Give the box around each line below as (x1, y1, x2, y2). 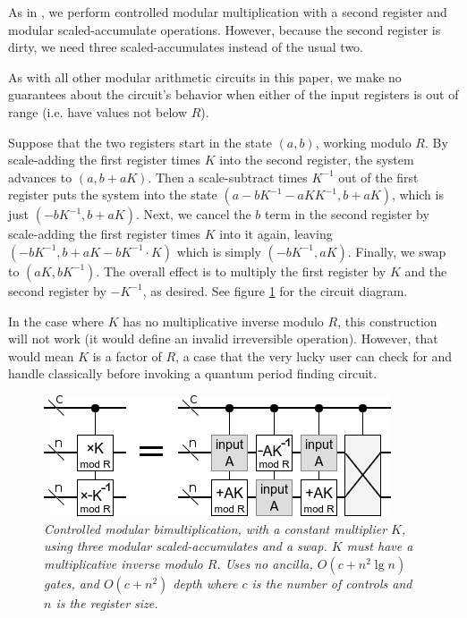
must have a (346, 537, 413, 555)
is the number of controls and (251, 573, 412, 592)
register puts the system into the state (8, 185, 217, 204)
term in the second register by (265, 205, 429, 224)
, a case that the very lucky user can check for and (175, 346, 453, 365)
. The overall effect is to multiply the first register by (96, 261, 386, 280)
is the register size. (55, 593, 158, 612)
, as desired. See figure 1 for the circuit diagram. (142, 281, 408, 300)
